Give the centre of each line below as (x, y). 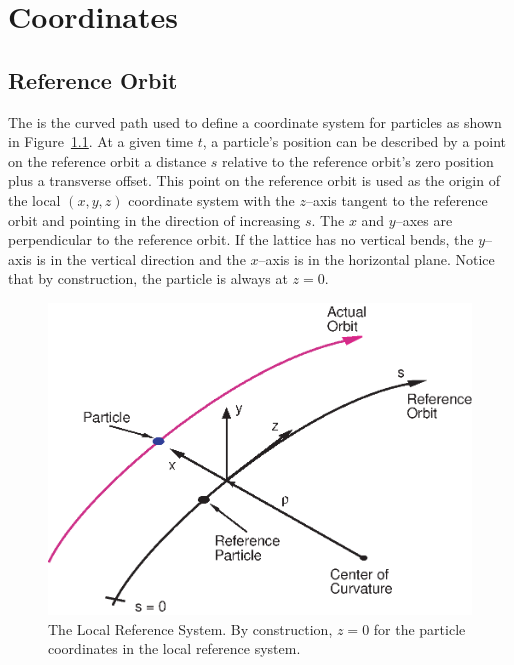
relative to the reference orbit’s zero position (358, 160)
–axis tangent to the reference (396, 199)
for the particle (419, 628)
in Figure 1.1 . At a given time (100, 141)
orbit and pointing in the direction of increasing (154, 219)
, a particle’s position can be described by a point (354, 141)
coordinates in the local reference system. (174, 648)
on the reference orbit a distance (107, 160)
